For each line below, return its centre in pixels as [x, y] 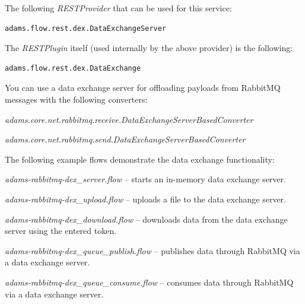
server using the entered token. [61, 231]
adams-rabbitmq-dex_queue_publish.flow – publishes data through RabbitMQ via [152, 250]
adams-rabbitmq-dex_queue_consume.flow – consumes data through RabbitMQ [149, 282]
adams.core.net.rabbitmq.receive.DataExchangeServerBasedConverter [129, 119]
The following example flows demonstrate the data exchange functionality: [140, 159]
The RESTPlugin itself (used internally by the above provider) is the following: [149, 48]
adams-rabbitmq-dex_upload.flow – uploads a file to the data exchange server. [145, 199]
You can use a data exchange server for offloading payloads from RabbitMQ [143, 88]
